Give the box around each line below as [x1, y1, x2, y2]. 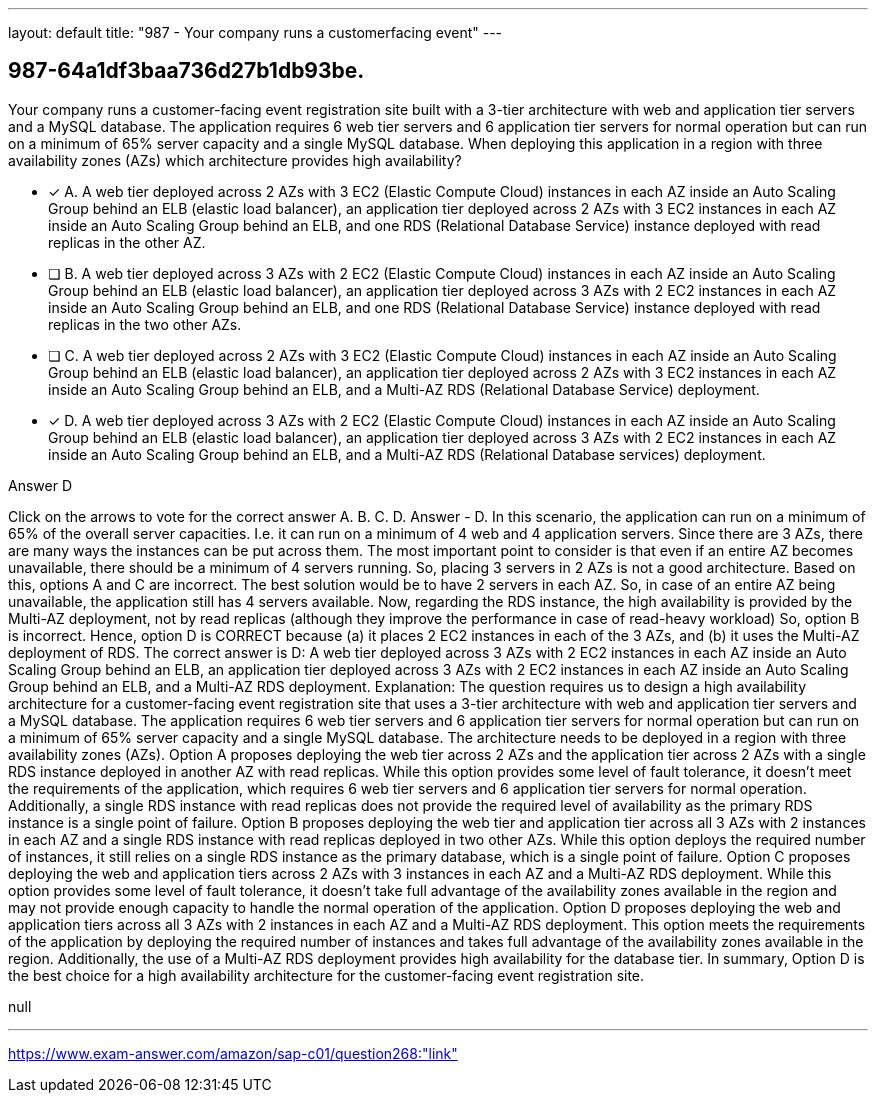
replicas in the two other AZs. [48, 315, 242, 333]
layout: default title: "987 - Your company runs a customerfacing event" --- [8, 24, 503, 41]
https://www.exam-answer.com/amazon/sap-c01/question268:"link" [8, 1044, 458, 1062]
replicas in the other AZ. [48, 233, 206, 251]
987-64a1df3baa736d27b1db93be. [8, 58, 365, 84]
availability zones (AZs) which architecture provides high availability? [8, 151, 462, 169]
